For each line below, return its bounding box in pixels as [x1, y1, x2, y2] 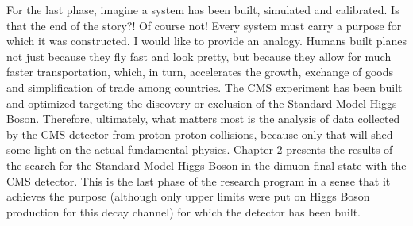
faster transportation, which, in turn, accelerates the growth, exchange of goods [6, 63, 394, 80]
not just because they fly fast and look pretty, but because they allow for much [6, 48, 392, 64]
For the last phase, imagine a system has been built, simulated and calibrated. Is [6, 2, 399, 17]
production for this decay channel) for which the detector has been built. [6, 203, 361, 220]
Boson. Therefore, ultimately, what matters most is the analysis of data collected [6, 110, 400, 127]
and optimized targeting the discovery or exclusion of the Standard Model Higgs [6, 94, 397, 111]
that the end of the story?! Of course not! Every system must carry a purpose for [6, 17, 402, 33]
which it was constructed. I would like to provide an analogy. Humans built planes [6, 33, 407, 49]
